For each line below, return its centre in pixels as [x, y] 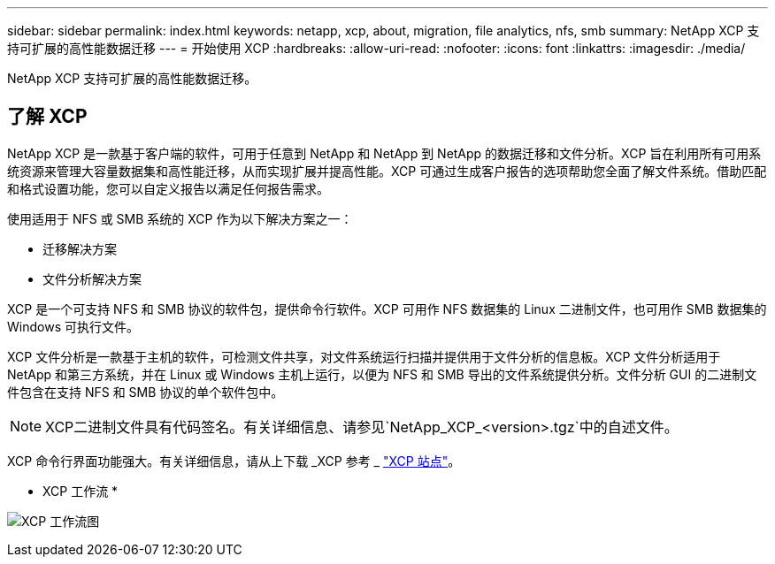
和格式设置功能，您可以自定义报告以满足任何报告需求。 [168, 188]
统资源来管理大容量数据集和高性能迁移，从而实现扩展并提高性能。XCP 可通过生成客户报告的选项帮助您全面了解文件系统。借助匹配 [387, 171]
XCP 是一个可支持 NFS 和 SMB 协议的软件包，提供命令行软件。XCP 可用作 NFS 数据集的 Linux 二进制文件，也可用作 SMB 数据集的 [387, 309]
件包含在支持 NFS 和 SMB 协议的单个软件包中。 [146, 392]
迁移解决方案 [80, 248]
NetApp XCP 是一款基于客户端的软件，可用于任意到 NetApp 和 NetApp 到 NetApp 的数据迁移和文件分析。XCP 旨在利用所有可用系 [384, 153]
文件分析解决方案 [92, 278]
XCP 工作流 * [81, 491]
